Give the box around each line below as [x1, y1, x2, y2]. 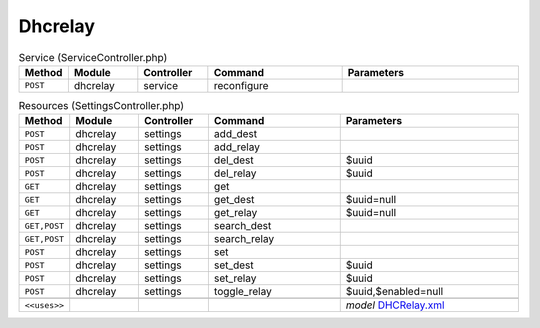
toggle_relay [213, 285, 272, 299]
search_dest [213, 219, 272, 233]
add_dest [213, 127, 258, 141]
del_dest [213, 153, 254, 167]
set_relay [213, 271, 257, 285]
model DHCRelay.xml [345, 298, 445, 312]
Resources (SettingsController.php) [18, 99, 185, 113]
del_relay [213, 166, 257, 180]
